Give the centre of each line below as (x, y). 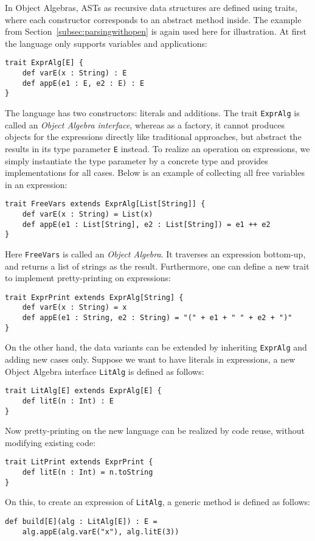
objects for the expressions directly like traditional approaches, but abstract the (153, 137)
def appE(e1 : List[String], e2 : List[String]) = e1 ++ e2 (146, 224)
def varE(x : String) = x (74, 308)
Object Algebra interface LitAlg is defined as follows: (105, 371)
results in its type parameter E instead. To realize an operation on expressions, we (157, 148)
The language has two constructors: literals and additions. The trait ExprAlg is (152, 113)
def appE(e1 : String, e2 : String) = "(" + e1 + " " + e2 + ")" (157, 318)
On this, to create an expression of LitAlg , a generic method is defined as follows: (158, 502)
